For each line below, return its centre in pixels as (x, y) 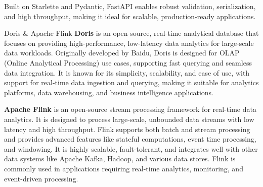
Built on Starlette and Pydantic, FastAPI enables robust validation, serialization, (130, 6)
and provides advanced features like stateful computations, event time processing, (130, 139)
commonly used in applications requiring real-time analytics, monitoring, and (124, 168)
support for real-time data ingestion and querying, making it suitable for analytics (131, 82)
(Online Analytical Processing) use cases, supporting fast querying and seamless (128, 62)
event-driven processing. (41, 178)
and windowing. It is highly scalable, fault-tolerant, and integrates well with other (131, 148)
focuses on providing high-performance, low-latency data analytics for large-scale (129, 43)
